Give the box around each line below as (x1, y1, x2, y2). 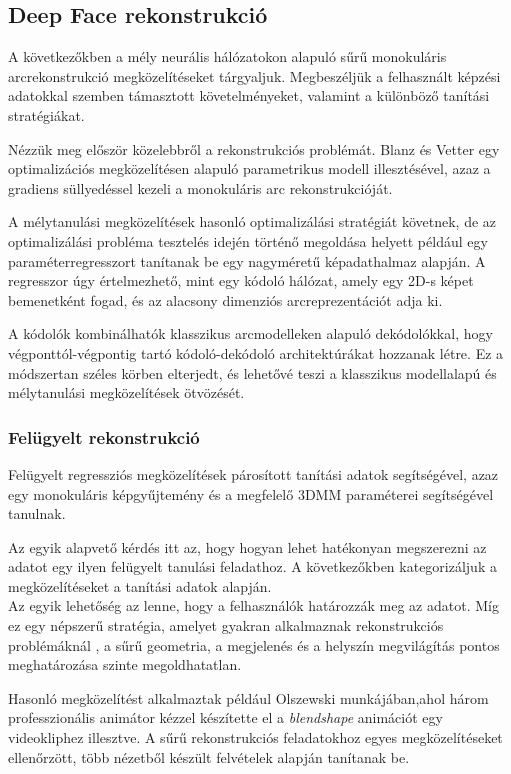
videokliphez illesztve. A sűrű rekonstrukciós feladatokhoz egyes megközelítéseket (8, 727, 503, 748)
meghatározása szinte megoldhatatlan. (8, 654, 242, 675)
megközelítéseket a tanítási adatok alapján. (8, 575, 272, 596)
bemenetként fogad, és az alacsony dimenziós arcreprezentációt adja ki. (8, 289, 443, 310)
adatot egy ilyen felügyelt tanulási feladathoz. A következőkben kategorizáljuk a (8, 556, 497, 577)
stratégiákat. (8, 104, 85, 125)
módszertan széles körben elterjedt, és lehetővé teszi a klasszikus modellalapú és (8, 362, 497, 383)
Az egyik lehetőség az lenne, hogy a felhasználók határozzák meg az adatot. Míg (8, 595, 499, 616)
